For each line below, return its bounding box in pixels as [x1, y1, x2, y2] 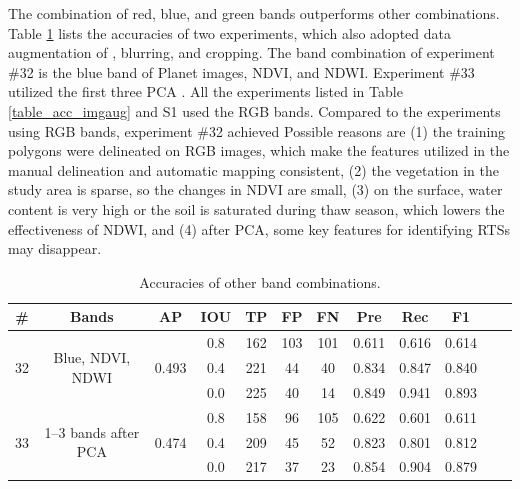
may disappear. [8, 238, 102, 259]
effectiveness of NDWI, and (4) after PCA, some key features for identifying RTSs [8, 218, 510, 239]
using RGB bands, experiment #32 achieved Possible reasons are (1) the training [8, 120, 506, 141]
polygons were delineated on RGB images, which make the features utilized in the [8, 140, 510, 161]
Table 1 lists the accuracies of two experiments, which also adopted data [8, 22, 451, 43]
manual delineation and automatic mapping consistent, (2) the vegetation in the [8, 159, 499, 180]
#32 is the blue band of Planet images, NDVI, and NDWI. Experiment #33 [8, 61, 475, 82]
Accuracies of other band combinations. [139, 271, 381, 292]
